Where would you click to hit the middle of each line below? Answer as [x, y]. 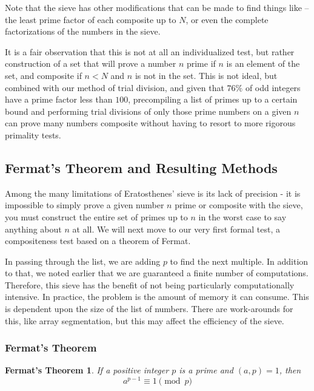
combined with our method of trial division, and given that [115, 87]
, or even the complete [227, 19]
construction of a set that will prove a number [91, 63]
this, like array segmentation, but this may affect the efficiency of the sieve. [145, 320]
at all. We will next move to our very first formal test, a [176, 229]
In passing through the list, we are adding [83, 261]
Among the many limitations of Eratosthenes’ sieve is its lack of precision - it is [153, 193]
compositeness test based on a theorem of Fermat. [98, 241]
